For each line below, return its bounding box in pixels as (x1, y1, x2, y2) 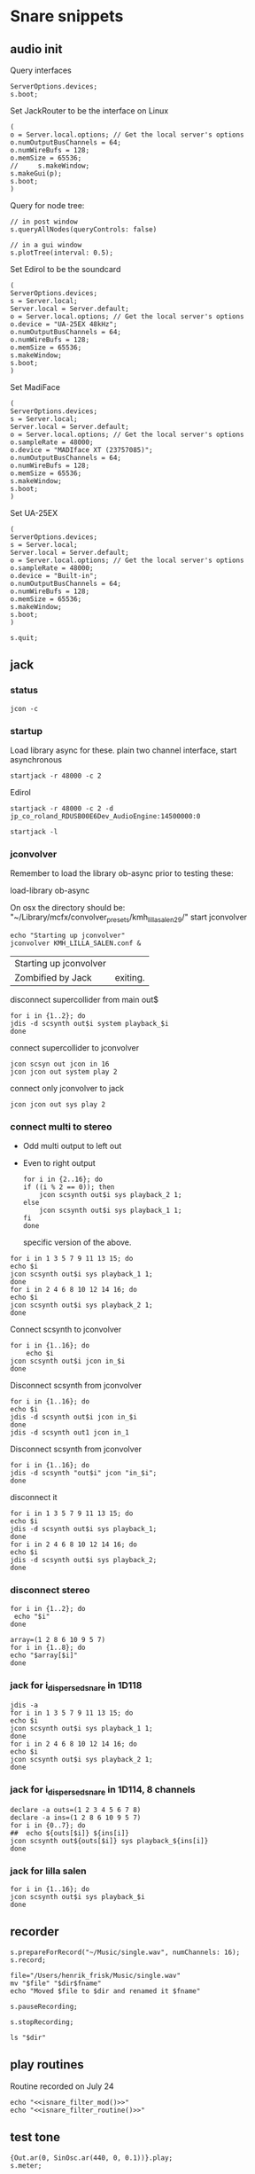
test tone (10, 2130, 61, 2145)
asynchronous (10, 754, 63, 764)
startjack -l (10, 827, 58, 836)
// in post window (10, 217, 78, 226)
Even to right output (22, 1158, 96, 1169)
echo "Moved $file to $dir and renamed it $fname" (10, 1986, 201, 1996)
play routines (10, 2057, 85, 2072)
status (10, 684, 39, 697)
